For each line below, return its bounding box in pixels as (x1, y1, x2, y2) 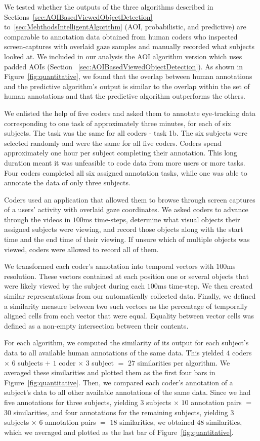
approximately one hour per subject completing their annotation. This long (4, 147, 237, 158)
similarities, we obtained (119, 417, 195, 427)
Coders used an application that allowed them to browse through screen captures (4, 194, 255, 205)
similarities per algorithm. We (137, 357, 230, 368)
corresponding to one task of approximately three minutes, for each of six (4, 117, 231, 128)
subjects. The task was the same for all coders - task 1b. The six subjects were (4, 128, 248, 138)
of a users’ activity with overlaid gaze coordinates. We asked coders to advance (4, 204, 248, 215)
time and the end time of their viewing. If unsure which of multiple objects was (4, 234, 250, 245)
